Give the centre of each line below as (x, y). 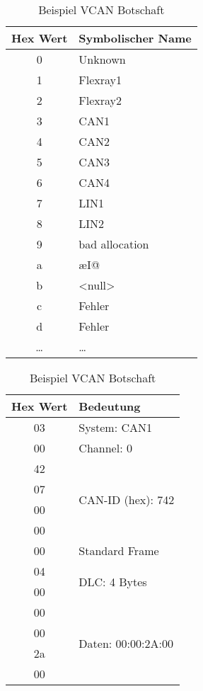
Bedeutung (110, 406)
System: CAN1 (115, 427)
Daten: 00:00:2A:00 (126, 643)
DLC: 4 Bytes (113, 581)
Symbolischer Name (135, 38)
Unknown (102, 59)
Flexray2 (100, 100)
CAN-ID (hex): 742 (127, 499)
